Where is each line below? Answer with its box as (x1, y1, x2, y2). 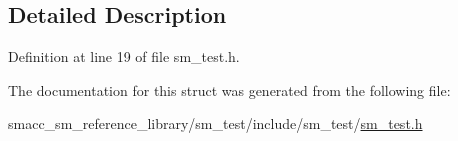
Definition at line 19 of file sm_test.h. (8, 46, 240, 67)
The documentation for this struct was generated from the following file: (8, 79, 451, 100)
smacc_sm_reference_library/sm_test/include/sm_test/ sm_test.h (8, 113, 423, 134)
